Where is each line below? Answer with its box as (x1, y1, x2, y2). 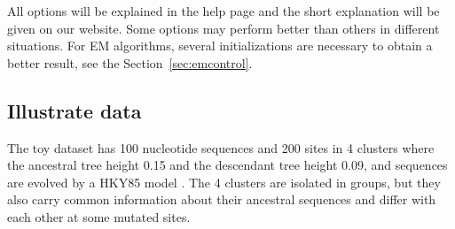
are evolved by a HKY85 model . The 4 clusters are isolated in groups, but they (7, 172, 441, 191)
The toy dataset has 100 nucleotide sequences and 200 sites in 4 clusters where (7, 138, 435, 156)
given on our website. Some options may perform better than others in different (7, 19, 440, 37)
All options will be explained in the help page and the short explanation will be (7, 2, 440, 19)
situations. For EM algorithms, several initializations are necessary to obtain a (7, 36, 433, 55)
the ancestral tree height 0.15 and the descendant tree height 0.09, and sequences (7, 156, 448, 174)
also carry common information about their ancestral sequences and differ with (7, 190, 436, 209)
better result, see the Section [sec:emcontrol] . (7, 53, 253, 72)
